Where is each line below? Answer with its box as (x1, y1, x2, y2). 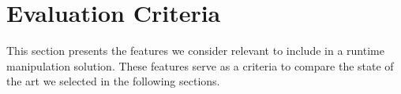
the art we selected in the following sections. (6, 73, 220, 89)
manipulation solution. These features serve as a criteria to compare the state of (6, 57, 394, 74)
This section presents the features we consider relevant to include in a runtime (6, 42, 384, 59)
